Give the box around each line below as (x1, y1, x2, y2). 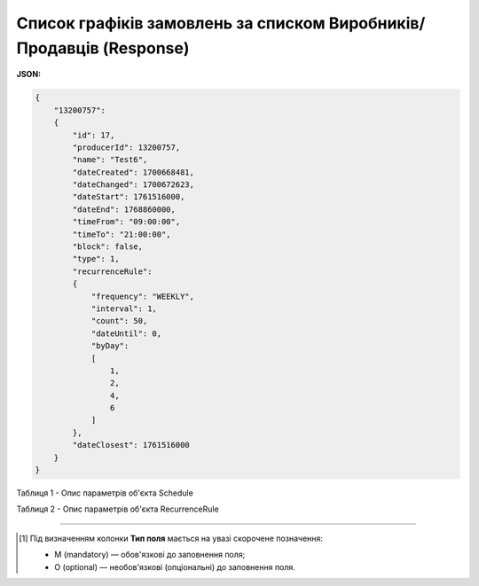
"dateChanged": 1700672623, (72, 180, 195, 190)
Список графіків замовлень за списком (16, 13, 326, 33)
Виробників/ (328, 13, 426, 33)
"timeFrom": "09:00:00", (72, 217, 181, 227)
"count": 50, (90, 316, 148, 326)
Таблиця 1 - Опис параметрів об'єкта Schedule (16, 488, 194, 498)
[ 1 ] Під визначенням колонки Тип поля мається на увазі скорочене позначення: (19, 533, 324, 543)
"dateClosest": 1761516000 (72, 440, 190, 450)
